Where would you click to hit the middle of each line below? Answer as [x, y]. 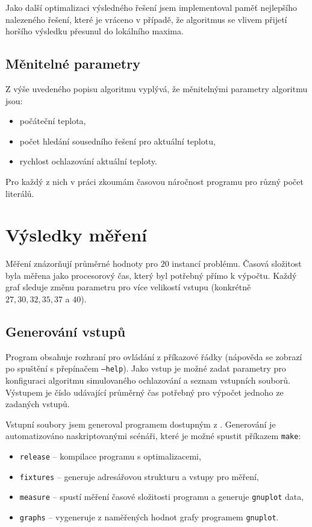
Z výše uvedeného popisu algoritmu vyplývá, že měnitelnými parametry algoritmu [157, 88]
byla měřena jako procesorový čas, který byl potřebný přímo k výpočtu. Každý [151, 275]
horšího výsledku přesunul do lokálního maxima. [95, 31]
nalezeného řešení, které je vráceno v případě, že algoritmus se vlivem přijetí [146, 19]
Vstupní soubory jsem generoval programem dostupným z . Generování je [141, 424]
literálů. [20, 193]
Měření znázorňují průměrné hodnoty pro [82, 263]
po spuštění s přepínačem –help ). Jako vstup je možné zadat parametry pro [146, 368]
